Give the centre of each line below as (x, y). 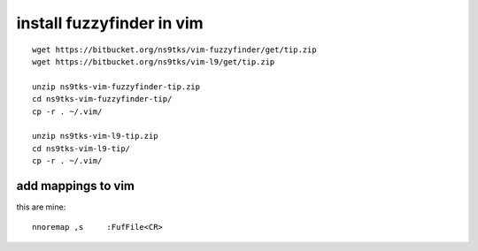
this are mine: (41, 207)
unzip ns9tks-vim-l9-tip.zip (95, 136)
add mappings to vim (76, 186)
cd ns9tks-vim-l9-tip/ (81, 148)
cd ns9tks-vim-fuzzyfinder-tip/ (102, 99)
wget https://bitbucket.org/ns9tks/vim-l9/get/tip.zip (154, 61)
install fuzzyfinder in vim (110, 23)
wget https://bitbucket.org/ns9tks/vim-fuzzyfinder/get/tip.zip (175, 49)
